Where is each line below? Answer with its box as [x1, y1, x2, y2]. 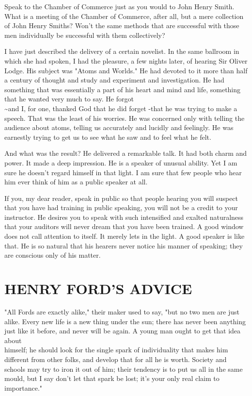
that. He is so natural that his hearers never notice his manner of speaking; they [4, 240, 243, 250]
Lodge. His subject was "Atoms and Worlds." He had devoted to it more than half [4, 65, 248, 75]
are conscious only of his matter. [4, 250, 101, 260]
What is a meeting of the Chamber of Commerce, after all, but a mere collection [4, 11, 244, 21]
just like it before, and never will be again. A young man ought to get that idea [4, 326, 241, 336]
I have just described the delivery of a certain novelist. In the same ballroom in [4, 46, 239, 56]
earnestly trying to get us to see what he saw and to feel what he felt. [4, 132, 211, 142]
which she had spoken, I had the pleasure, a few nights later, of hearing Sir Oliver [4, 55, 248, 66]
